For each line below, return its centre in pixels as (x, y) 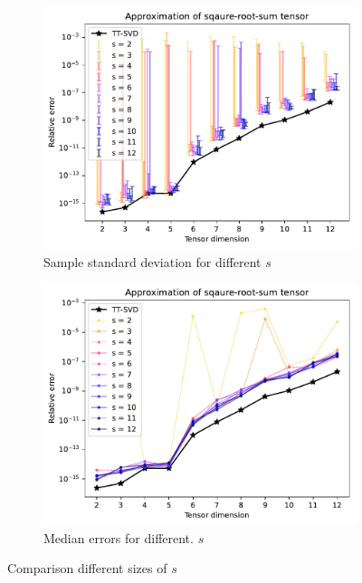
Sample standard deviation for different (152, 261)
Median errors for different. (119, 537)
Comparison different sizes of (87, 568)
